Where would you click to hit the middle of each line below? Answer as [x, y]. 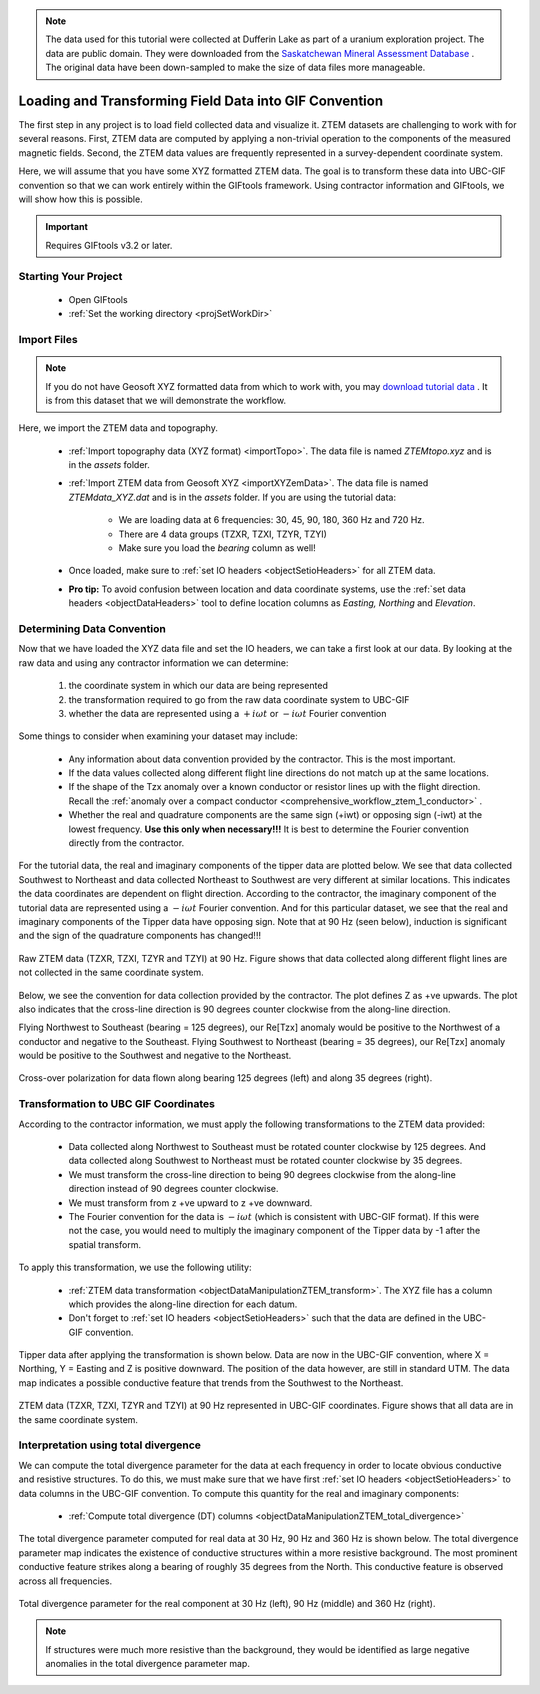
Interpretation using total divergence [110, 1445]
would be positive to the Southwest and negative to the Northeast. [155, 1056]
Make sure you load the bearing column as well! [217, 548]
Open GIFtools [98, 299]
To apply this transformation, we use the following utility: [135, 1267]
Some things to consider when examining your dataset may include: [158, 736]
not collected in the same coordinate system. [111, 972]
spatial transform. [105, 1244]
